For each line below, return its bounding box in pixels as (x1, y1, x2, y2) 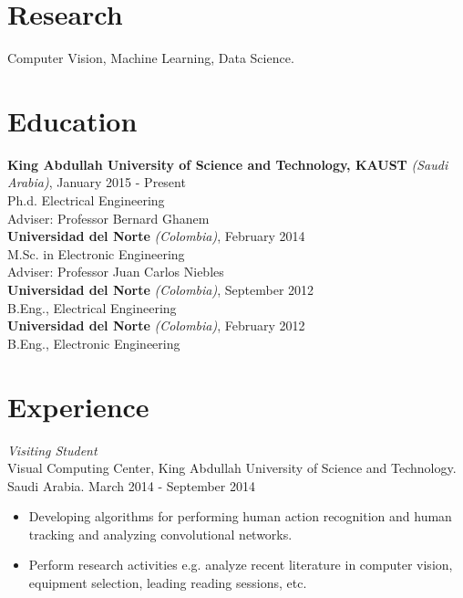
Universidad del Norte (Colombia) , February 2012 (7, 316, 305, 335)
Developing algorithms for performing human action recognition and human (28, 507, 452, 526)
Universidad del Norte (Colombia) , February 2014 (7, 226, 305, 246)
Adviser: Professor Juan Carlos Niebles (7, 262, 224, 281)
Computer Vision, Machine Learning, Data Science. (7, 48, 294, 68)
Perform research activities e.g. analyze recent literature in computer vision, (28, 555, 453, 574)
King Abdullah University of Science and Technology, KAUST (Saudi (7, 154, 448, 173)
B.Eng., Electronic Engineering (7, 333, 180, 352)
